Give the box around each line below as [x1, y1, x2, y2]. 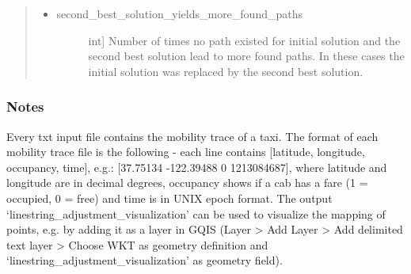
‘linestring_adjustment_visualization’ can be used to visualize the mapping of [6, 205, 386, 222]
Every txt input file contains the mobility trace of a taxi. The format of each [6, 127, 379, 144]
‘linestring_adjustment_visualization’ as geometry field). [6, 252, 283, 268]
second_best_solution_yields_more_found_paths [56, 6, 303, 21]
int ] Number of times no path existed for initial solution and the [88, 32, 401, 48]
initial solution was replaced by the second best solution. [88, 63, 363, 79]
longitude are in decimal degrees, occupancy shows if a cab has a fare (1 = [6, 174, 368, 191]
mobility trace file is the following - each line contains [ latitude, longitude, [6, 143, 365, 160]
